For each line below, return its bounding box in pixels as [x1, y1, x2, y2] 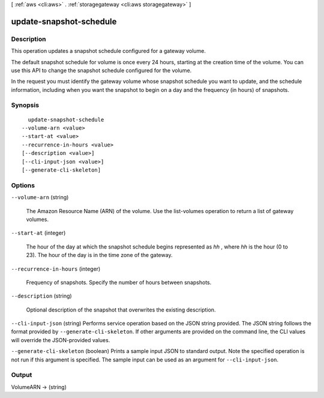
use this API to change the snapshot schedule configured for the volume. [11, 67, 192, 74]
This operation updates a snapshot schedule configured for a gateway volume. [11, 47, 206, 55]
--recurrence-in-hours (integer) [11, 265, 101, 273]
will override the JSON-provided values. [11, 336, 110, 343]
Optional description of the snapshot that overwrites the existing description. [26, 306, 216, 313]
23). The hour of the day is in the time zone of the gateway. [26, 252, 173, 259]
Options [11, 181, 35, 189]
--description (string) [11, 292, 72, 300]
